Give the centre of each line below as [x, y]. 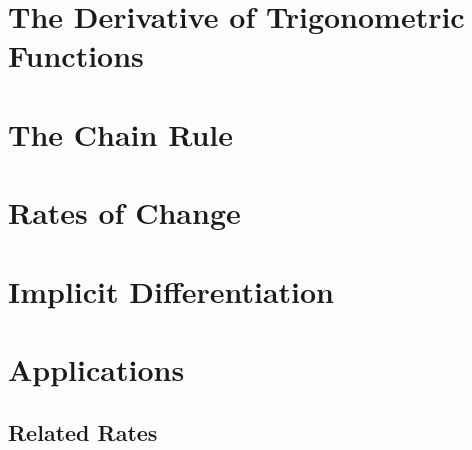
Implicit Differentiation [171, 290]
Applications [96, 368]
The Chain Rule [120, 133]
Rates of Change [124, 212]
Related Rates [83, 432]
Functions [76, 55]
